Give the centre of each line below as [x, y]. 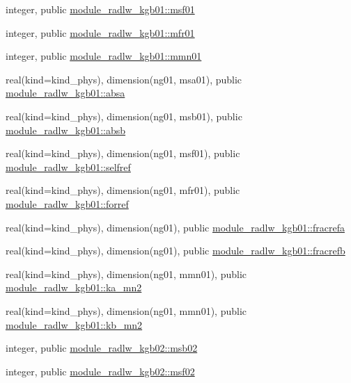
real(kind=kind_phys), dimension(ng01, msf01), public [123, 153]
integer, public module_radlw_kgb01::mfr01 [100, 32]
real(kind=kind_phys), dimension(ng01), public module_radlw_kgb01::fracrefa [175, 227]
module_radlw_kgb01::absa [65, 93]
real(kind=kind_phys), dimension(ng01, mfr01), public [123, 190]
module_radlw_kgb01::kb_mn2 [74, 324]
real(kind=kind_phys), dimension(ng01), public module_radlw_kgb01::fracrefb [175, 251]
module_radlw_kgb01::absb [66, 130]
